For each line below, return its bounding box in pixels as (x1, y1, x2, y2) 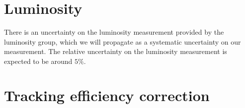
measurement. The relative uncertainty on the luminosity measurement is (4, 46, 227, 56)
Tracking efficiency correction (4, 85, 210, 105)
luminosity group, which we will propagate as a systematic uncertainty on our (4, 36, 241, 47)
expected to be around (4, 55, 73, 66)
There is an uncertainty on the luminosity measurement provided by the (4, 27, 224, 37)
